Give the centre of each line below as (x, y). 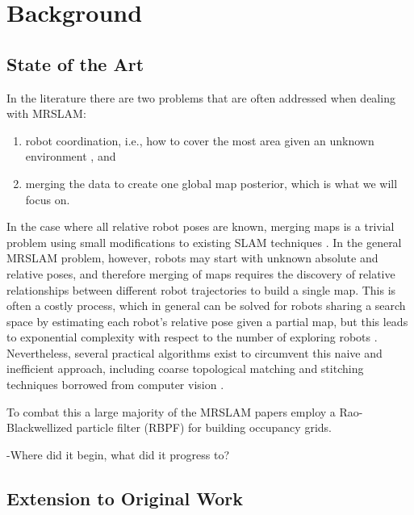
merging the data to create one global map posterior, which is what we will (211, 183)
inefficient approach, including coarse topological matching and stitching (185, 368)
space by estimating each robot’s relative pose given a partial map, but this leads (207, 321)
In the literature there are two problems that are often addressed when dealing (201, 97)
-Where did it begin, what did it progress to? (118, 454)
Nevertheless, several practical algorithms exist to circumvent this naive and (194, 352)
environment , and (71, 156)
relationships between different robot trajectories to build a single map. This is (201, 289)
